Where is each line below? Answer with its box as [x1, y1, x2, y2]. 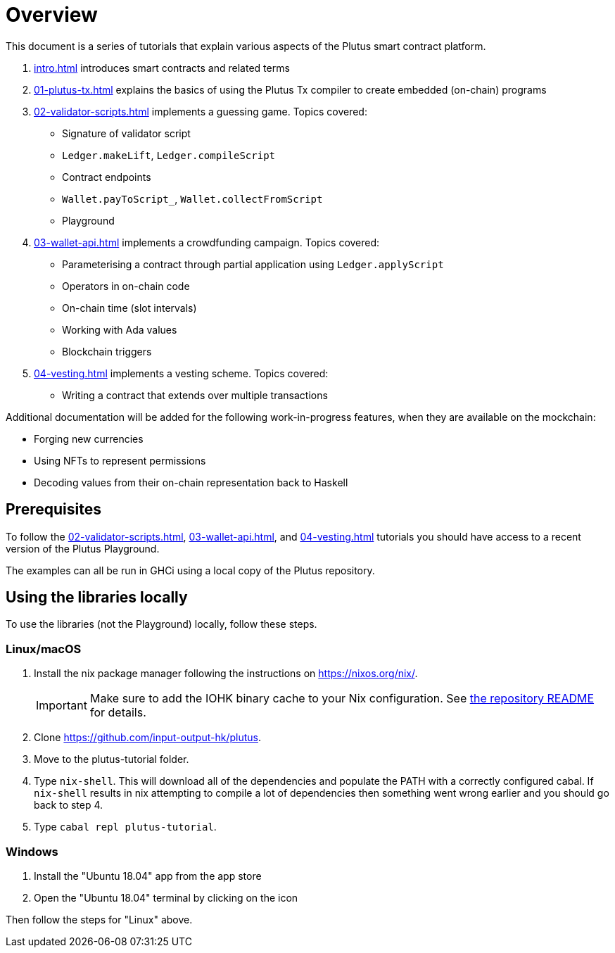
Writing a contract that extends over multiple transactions [62, 389, 328, 401]
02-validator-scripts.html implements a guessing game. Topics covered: [34, 105, 367, 118]
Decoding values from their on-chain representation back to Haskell [34, 476, 348, 488]
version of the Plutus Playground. [6, 542, 160, 555]
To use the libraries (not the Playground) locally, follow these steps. [6, 618, 317, 631]
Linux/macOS [6, 641, 82, 656]
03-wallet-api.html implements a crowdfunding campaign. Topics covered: [34, 236, 380, 248]
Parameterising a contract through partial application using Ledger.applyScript [62, 258, 444, 270]
